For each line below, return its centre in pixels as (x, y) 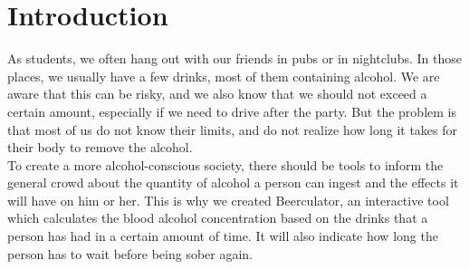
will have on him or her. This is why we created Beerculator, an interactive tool (228, 200)
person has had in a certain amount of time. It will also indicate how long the (223, 236)
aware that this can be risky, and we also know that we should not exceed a (217, 94)
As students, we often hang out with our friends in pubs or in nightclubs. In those (234, 58)
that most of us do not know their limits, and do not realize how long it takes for (233, 129)
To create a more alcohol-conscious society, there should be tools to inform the (225, 164)
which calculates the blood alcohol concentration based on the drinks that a (218, 218)
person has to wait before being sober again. (130, 253)
